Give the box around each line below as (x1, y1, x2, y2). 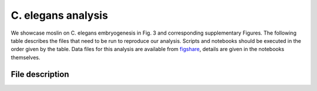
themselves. (11, 53, 41, 61)
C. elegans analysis (11, 9, 109, 22)
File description (11, 69, 69, 79)
